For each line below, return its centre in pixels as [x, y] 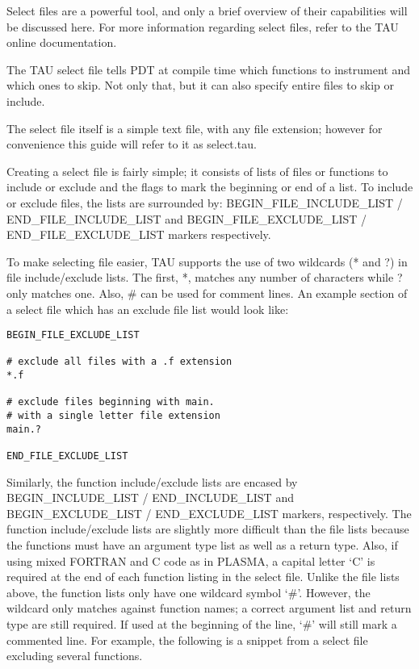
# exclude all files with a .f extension [119, 362]
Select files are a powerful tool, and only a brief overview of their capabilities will [207, 10]
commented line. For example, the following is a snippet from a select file [187, 640]
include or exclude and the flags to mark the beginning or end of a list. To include [210, 187]
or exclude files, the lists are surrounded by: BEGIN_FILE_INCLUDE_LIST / [205, 202]
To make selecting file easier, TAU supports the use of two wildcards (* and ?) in [207, 261]
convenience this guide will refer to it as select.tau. [132, 144]
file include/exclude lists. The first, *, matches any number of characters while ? [205, 277]
